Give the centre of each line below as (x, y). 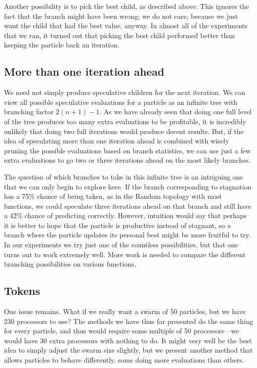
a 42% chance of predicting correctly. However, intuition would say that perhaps (126, 215)
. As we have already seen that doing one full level (176, 112)
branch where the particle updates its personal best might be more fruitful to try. (128, 235)
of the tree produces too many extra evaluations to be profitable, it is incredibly (125, 121)
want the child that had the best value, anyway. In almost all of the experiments (126, 25)
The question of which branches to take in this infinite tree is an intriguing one (124, 176)
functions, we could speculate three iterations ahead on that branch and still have (128, 206)
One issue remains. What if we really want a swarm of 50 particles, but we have (125, 311)
